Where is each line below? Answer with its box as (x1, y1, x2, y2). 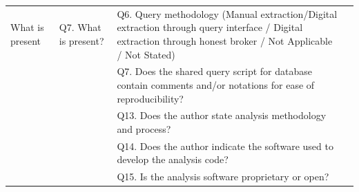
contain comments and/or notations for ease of (117, 77, 315, 92)
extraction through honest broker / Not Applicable (117, 33, 333, 47)
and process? (117, 122, 171, 136)
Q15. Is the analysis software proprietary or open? (117, 169, 329, 184)
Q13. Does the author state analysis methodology (117, 108, 327, 122)
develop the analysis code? (117, 152, 229, 167)
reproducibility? (117, 91, 184, 105)
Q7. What (59, 20, 101, 34)
